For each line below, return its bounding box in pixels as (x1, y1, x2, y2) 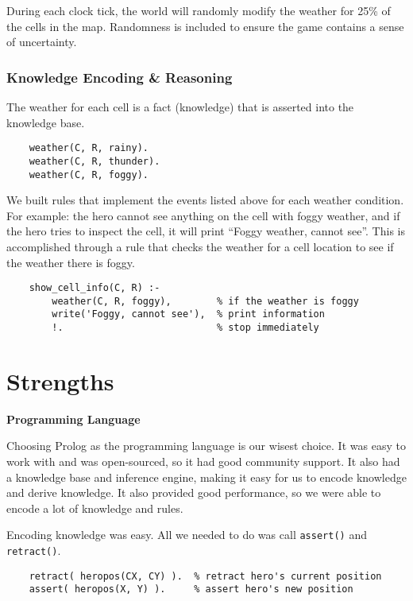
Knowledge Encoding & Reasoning (6, 67, 233, 87)
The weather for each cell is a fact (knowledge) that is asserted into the (6, 99, 354, 114)
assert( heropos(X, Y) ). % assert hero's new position (29, 584, 353, 595)
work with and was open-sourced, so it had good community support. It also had (6, 453, 400, 470)
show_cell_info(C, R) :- (29, 282, 160, 294)
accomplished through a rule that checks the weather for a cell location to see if (6, 238, 394, 254)
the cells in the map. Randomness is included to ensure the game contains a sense (6, 17, 404, 34)
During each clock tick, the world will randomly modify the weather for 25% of (6, 2, 391, 18)
